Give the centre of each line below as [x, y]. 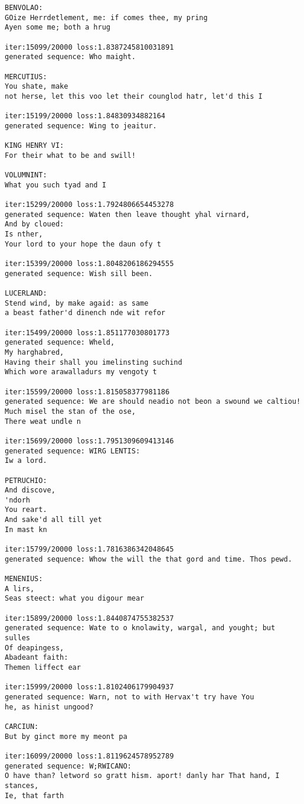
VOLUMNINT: [26, 175]
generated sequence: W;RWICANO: [68, 766]
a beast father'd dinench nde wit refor [85, 313]
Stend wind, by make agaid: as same [77, 303]
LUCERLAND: [26, 294]
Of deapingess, [35, 648]
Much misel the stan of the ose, [70, 411]
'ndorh [17, 500]
